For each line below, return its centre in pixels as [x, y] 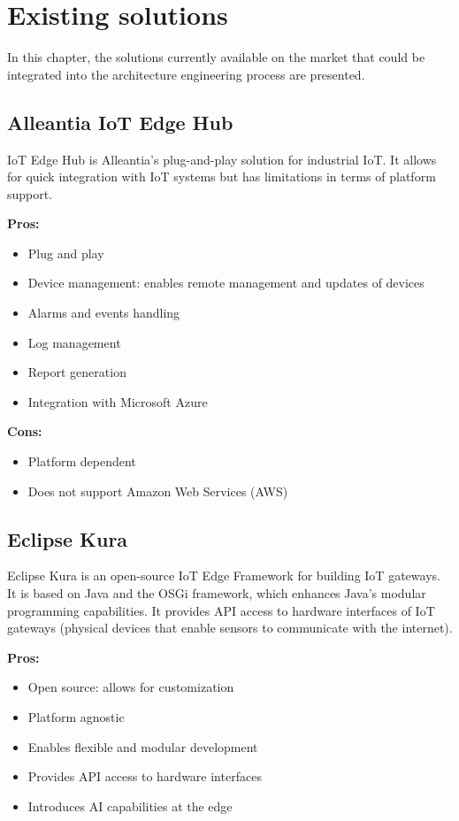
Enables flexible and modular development [143, 746]
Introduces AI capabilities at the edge [130, 806]
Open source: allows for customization [131, 687]
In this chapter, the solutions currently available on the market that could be [216, 57]
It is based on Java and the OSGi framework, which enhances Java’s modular [217, 593]
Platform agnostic [76, 717]
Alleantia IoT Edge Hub [120, 122]
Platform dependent [82, 461]
